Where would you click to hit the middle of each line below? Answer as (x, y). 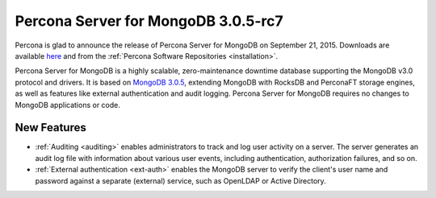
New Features (50, 128)
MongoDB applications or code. (68, 105)
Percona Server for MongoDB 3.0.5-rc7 (149, 21)
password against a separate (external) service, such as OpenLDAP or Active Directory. (180, 180)
